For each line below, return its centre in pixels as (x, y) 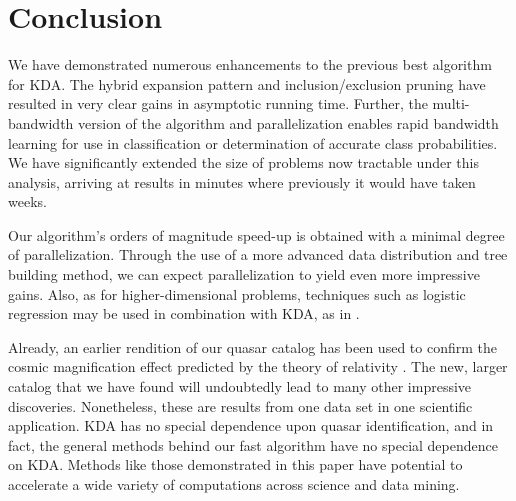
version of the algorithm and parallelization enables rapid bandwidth (288, 122)
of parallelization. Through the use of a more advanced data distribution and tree (258, 254)
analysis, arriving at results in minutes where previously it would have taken (242, 181)
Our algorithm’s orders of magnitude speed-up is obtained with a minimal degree (256, 234)
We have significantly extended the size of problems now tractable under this (243, 162)
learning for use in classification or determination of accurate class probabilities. (253, 142)
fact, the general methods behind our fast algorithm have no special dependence (253, 444)
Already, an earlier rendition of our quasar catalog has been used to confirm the (252, 346)
